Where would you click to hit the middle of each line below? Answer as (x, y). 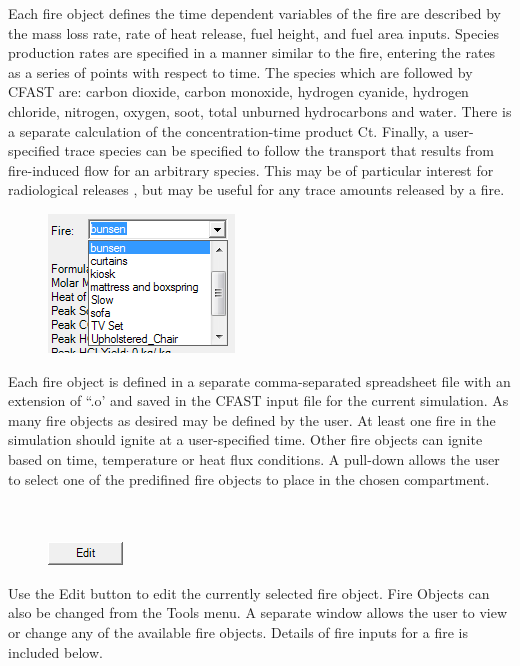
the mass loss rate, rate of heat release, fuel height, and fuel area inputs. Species (254, 32)
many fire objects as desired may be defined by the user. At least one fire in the (252, 419)
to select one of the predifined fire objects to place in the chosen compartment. (249, 478)
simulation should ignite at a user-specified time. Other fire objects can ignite (245, 439)
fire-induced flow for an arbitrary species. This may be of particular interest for (251, 169)
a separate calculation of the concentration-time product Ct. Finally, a (224, 130)
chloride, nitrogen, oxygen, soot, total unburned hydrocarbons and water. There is (260, 110)
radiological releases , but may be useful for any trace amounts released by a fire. (256, 189)
